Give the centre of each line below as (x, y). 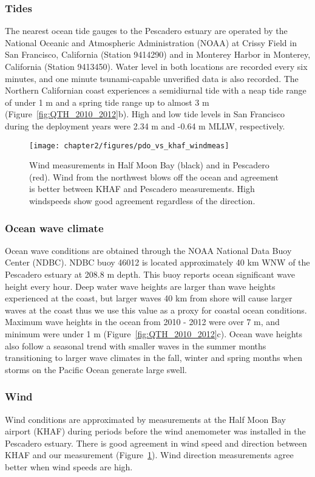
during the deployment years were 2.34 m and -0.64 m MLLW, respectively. (145, 125)
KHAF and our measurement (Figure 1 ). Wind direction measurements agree (149, 455)
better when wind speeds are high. (69, 466)
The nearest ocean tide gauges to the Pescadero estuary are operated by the (146, 31)
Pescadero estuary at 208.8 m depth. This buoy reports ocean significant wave (150, 274)
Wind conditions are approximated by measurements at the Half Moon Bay (145, 419)
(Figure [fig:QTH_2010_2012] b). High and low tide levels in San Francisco (145, 114)
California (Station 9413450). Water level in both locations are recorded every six (156, 66)
